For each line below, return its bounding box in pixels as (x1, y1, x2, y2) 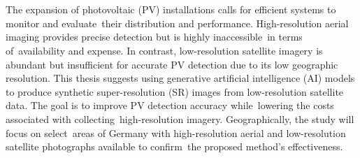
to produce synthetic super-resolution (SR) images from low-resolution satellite (6, 84, 344, 99)
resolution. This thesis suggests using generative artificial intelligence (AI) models (6, 71, 355, 85)
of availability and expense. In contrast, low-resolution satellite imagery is (6, 43, 323, 57)
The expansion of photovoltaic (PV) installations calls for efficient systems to (6, 2, 336, 17)
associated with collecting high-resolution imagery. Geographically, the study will (6, 111, 354, 126)
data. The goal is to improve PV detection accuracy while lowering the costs (6, 98, 334, 113)
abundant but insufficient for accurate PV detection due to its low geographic (6, 57, 338, 71)
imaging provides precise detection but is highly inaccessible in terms (6, 29, 303, 44)
